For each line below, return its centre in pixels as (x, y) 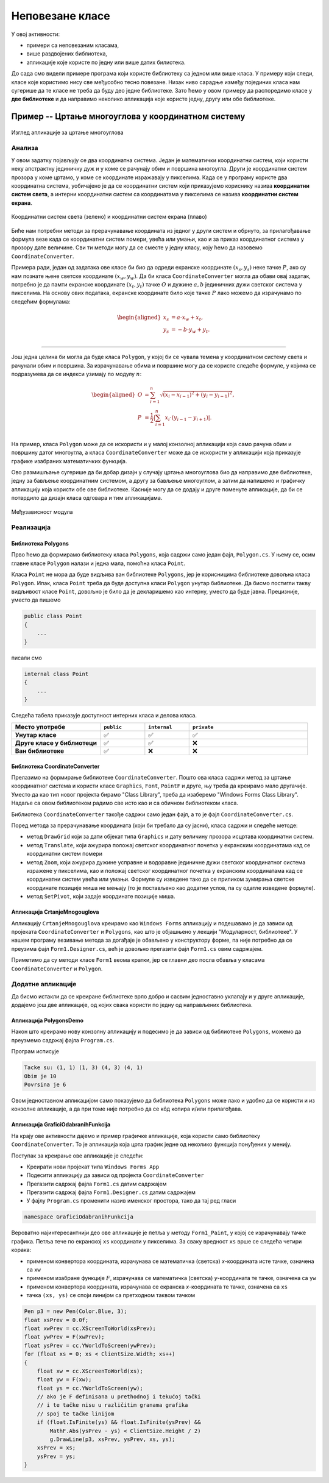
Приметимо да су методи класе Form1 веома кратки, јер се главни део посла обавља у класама (138, 960)
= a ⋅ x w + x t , (187, 318)
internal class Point (56, 674)
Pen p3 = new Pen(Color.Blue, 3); (76, 1311)
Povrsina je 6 (45, 1084)
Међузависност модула (42, 511)
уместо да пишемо (36, 600)
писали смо (27, 658)
